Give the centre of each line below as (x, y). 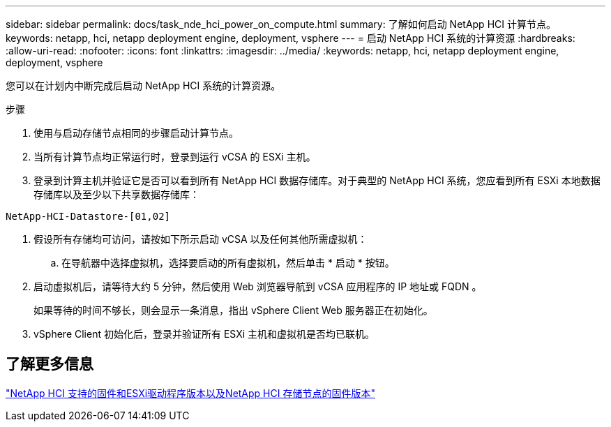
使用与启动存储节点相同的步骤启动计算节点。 (136, 133)
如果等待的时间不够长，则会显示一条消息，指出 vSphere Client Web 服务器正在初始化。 (233, 310)
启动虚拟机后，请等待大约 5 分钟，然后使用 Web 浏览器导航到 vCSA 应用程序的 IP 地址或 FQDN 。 (258, 286)
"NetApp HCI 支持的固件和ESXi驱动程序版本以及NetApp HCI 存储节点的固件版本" (190, 393)
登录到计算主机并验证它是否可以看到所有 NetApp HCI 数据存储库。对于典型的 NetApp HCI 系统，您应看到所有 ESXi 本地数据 (317, 180)
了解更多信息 (50, 364)
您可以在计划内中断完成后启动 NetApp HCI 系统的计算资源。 (143, 85)
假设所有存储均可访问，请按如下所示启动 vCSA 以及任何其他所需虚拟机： (201, 239)
